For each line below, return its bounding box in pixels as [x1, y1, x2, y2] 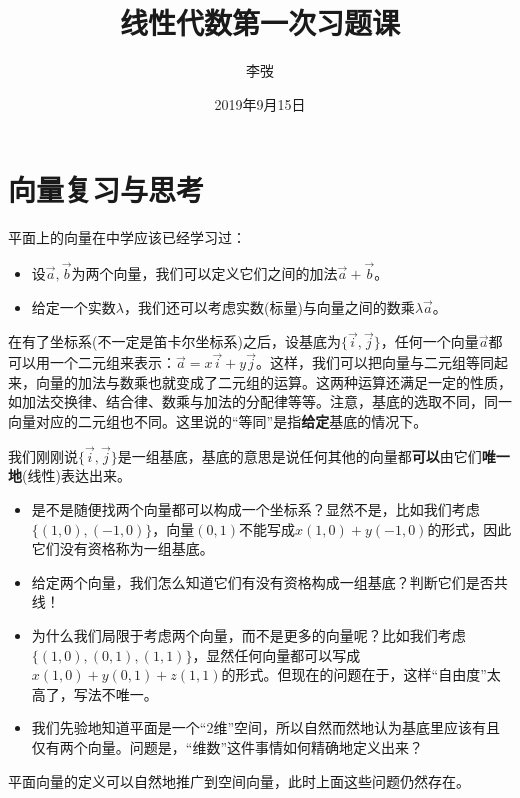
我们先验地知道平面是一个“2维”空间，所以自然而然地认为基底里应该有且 [31, 717, 501, 738]
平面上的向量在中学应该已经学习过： [8, 227, 246, 248]
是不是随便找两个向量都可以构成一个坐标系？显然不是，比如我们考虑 [31, 499, 480, 520]
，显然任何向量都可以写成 [192, 644, 361, 665]
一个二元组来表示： [49, 352, 176, 373]
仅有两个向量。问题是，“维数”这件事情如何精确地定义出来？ [31, 737, 424, 757]
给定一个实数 [31, 296, 116, 317]
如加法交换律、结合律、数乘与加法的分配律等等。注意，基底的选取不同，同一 [8, 391, 512, 412]
